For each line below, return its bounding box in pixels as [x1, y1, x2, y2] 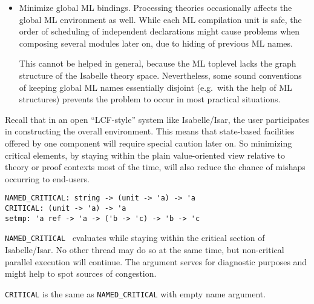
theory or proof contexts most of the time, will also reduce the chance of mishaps [5, 160, 306, 173]
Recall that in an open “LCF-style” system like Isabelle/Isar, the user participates [5, 113, 309, 125]
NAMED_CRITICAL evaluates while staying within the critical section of [5, 231, 265, 244]
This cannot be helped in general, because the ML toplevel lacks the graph [19, 57, 296, 70]
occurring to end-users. [5, 172, 90, 185]
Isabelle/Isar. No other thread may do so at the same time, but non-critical [5, 243, 284, 256]
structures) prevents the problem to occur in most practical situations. [19, 93, 281, 105]
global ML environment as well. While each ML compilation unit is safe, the [19, 13, 302, 25]
